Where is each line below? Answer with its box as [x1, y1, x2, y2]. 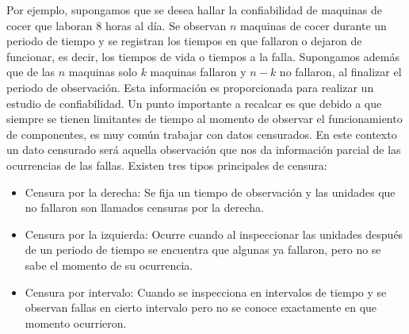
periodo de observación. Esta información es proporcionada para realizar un [6, 79, 374, 95]
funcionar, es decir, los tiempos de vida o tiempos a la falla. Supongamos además [6, 48, 399, 64]
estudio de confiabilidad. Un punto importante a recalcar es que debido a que [6, 94, 382, 111]
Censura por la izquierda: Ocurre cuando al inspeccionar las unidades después [25, 225, 403, 242]
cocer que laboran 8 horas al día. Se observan [6, 17, 227, 33]
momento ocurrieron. [25, 314, 127, 331]
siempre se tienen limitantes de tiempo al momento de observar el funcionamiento [6, 110, 403, 127]
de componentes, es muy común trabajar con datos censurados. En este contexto [6, 125, 397, 142]
